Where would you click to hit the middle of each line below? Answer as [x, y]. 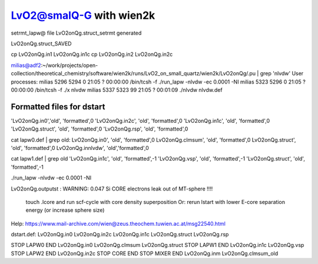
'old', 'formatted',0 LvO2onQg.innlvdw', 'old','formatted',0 [80, 148]
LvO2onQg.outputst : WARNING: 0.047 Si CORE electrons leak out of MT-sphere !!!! [112, 189]
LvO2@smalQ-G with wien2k [83, 15]
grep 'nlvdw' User [282, 73]
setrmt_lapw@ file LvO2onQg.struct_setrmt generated [76, 33]
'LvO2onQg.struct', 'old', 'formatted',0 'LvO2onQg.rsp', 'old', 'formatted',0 [100, 129]
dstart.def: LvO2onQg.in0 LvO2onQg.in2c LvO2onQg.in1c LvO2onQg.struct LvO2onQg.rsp [120, 235]
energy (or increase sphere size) [65, 210]
